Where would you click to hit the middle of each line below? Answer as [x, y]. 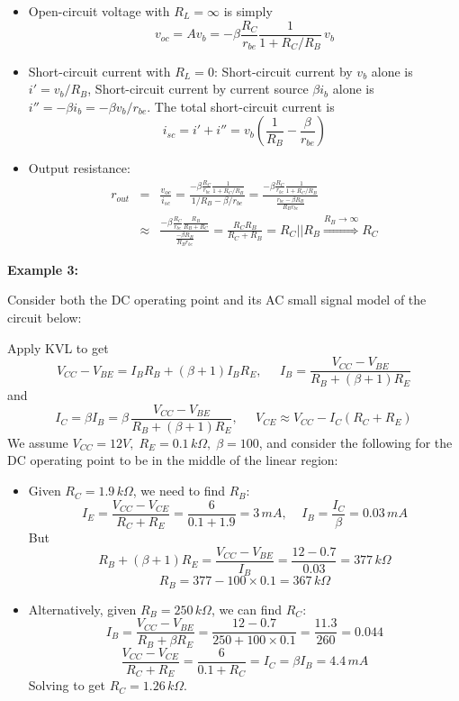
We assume [38, 442]
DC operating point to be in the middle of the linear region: [173, 460]
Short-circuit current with [99, 71]
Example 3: [43, 269]
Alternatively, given [82, 609]
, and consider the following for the [355, 442]
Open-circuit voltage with [99, 11]
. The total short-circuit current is [241, 106]
